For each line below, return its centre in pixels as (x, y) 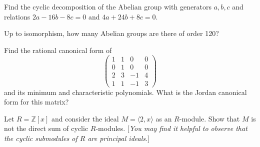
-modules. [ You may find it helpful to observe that (171, 128)
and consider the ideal (85, 118)
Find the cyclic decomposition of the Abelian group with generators (108, 6)
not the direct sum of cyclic (46, 128)
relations (17, 16)
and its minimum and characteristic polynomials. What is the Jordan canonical (125, 92)
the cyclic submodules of (41, 138)
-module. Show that (209, 118)
